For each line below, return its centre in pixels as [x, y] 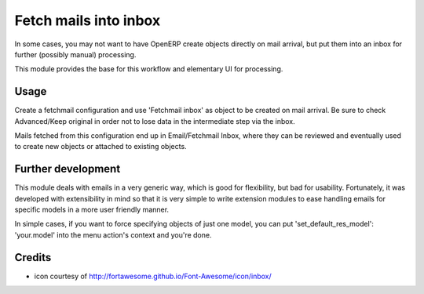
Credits [33, 258]
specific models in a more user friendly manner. [91, 210]
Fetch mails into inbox [88, 20]
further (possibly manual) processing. [75, 54]
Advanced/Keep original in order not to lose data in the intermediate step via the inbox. [155, 121]
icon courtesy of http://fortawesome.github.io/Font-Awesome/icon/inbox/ [153, 276]
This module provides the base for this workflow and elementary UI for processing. [149, 69]
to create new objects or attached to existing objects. [101, 147]
